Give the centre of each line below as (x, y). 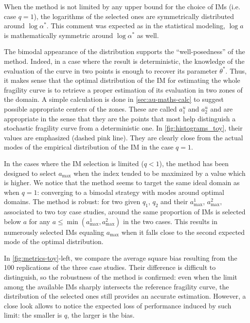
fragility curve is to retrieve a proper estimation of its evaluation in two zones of (123, 89)
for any (39, 221)
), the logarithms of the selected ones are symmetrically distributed (134, 16)
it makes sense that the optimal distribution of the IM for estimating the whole (122, 80)
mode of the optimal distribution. (54, 241)
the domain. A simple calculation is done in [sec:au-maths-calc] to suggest (114, 99)
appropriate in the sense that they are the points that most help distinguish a (120, 118)
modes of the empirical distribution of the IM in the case (89, 147)
